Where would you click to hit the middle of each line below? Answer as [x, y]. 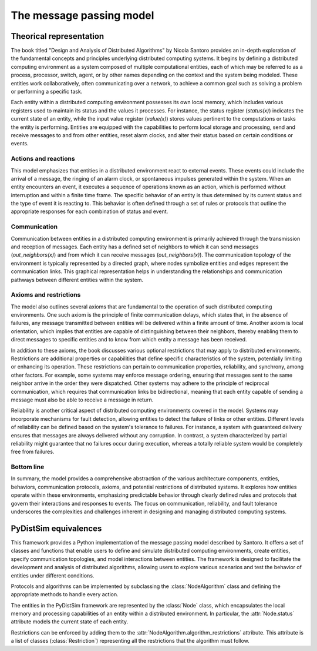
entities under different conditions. [53, 575]
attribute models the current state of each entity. [70, 622]
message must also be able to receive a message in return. [82, 400]
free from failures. [33, 452]
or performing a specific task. [47, 92]
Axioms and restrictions [46, 295]
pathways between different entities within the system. [77, 280]
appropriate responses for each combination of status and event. [90, 211]
